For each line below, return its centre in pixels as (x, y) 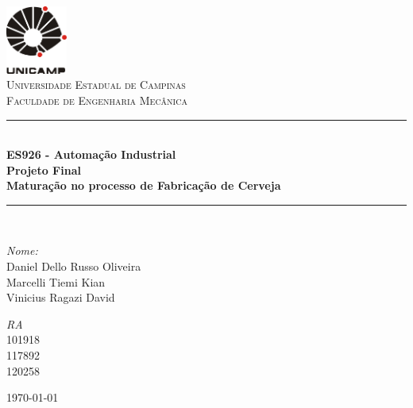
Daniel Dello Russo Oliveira (74, 266)
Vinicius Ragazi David (61, 297)
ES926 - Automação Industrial (91, 154)
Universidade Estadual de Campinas (96, 85)
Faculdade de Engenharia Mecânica (97, 100)
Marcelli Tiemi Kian (56, 281)
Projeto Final (44, 169)
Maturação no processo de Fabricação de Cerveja (144, 185)
